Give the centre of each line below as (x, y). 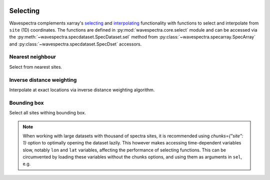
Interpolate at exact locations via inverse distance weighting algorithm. (82, 90)
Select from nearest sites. (36, 67)
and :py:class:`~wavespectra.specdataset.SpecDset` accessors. (75, 44)
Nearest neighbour (32, 57)
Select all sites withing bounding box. (47, 113)
